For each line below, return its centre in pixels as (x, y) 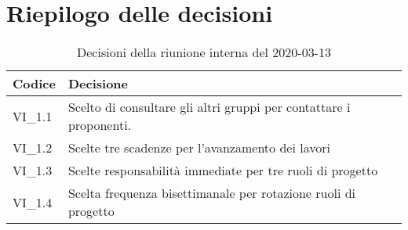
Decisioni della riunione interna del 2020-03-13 (204, 52)
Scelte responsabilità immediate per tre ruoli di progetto (223, 171)
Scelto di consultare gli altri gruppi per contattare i (209, 107)
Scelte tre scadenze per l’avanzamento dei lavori (199, 148)
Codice (34, 84)
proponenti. (100, 125)
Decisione (98, 84)
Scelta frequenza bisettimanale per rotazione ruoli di (212, 193)
